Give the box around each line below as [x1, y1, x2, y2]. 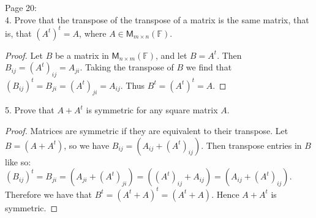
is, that [5, 26, 32, 39]
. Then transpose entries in [201, 138, 302, 151]
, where [79, 26, 107, 39]
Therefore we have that [5, 187, 92, 200]
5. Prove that [5, 103, 55, 116]
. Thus [120, 78, 145, 91]
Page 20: [5, 1, 37, 13]
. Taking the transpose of [80, 61, 174, 73]
